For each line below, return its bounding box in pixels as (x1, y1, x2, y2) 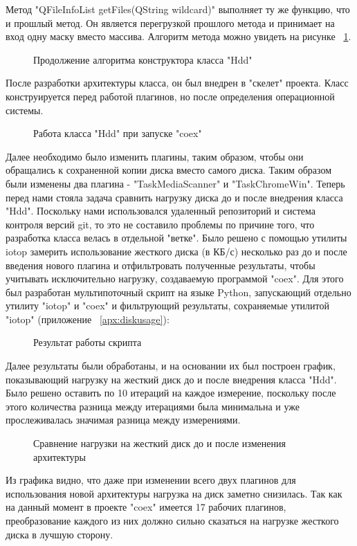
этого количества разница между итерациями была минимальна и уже (6, 399, 300, 413)
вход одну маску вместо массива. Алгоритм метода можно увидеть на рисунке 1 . (6, 29, 351, 44)
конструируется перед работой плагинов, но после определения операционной (6, 89, 335, 103)
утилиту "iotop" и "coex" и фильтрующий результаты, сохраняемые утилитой (6, 298, 329, 313)
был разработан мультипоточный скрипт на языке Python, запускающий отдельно (6, 284, 351, 299)
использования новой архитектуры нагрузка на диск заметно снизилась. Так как (6, 486, 342, 500)
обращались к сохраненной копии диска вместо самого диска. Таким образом (6, 163, 332, 177)
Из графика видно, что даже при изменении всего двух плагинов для (6, 473, 296, 487)
